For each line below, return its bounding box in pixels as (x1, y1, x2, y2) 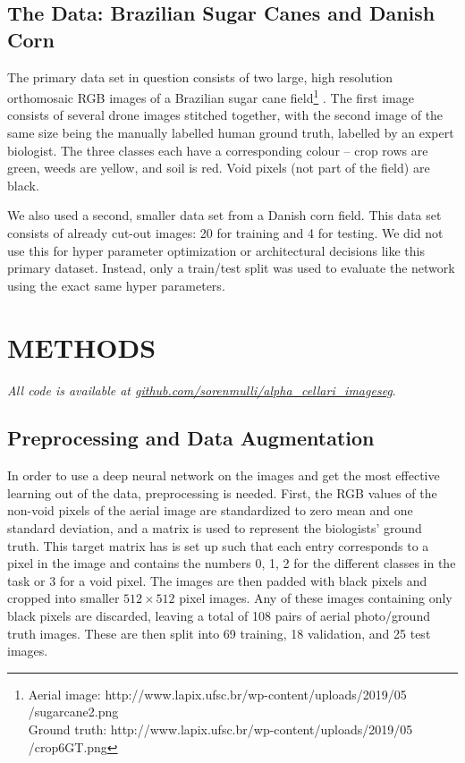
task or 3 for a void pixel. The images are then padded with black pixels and (7, 571, 427, 589)
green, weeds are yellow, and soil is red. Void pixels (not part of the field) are (7, 158, 430, 177)
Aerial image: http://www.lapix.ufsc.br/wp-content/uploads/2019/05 (28, 684, 407, 703)
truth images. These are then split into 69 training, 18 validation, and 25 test (7, 623, 431, 642)
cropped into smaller (7, 589, 120, 607)
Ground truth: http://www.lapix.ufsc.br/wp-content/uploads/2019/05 (28, 720, 413, 739)
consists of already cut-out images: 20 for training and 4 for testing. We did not (7, 224, 444, 242)
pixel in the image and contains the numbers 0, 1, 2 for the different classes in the (7, 554, 456, 572)
